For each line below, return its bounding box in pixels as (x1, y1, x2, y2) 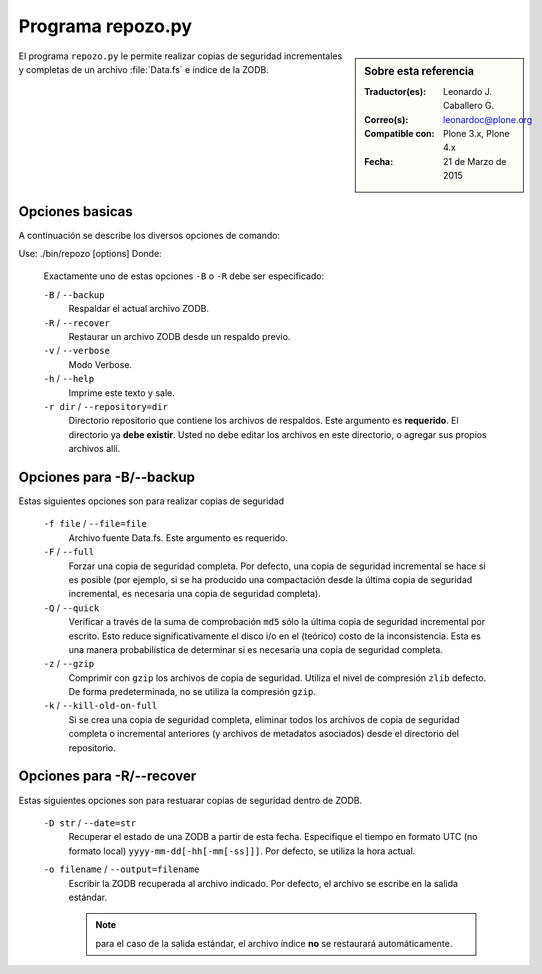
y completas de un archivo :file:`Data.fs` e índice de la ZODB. (18, 63, 270, 75)
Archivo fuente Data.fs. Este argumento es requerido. (68, 531, 289, 544)
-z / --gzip (43, 658, 95, 670)
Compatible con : (364, 127, 435, 139)
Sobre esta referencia (364, 64, 475, 78)
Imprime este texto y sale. (68, 386, 175, 399)
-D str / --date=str (43, 816, 137, 829)
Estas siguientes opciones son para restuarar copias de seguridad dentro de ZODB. (18, 794, 363, 806)
